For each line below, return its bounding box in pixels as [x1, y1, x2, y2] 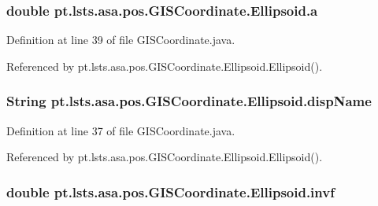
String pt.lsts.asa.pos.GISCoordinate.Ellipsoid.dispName [6, 91, 372, 111]
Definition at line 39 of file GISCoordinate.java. [6, 31, 235, 48]
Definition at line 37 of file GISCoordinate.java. [6, 122, 235, 138]
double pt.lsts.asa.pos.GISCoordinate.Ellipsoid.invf [6, 182, 335, 201]
